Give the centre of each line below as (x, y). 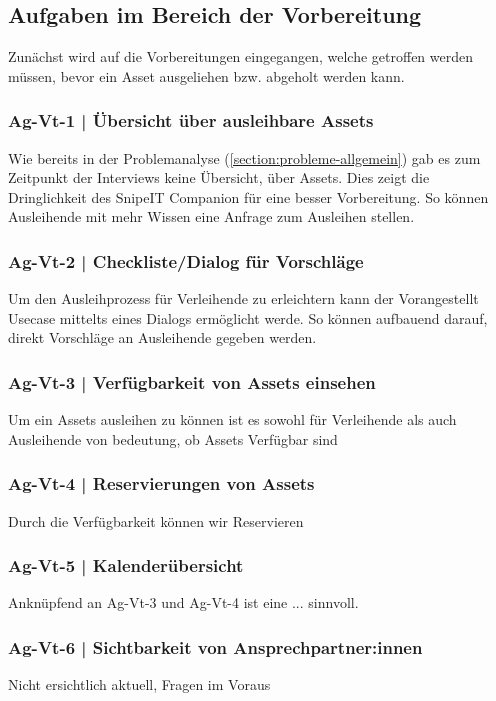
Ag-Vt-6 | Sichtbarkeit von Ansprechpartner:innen (215, 646)
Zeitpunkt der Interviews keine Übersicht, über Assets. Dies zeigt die (219, 177)
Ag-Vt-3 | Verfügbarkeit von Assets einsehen (192, 381)
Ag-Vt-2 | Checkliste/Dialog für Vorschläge (186, 260)
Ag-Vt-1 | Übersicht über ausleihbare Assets (191, 120)
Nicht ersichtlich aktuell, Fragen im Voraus (139, 684)
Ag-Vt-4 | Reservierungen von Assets (161, 483)
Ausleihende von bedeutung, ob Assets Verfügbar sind (173, 438)
